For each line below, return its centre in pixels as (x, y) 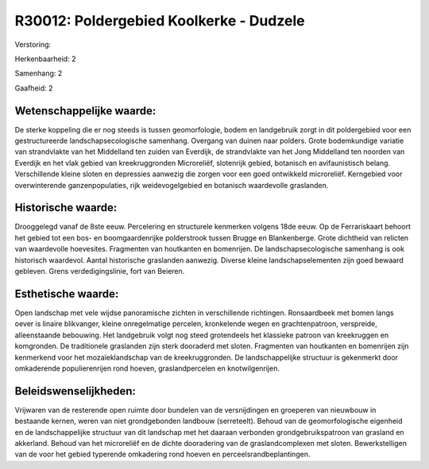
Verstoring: (33, 44)
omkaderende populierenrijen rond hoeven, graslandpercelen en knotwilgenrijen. (147, 368)
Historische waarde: (66, 208)
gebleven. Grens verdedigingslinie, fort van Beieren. (100, 271)
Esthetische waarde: (67, 294)
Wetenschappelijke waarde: (85, 111)
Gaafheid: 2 (34, 88)
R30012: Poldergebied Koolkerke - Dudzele (160, 21)
